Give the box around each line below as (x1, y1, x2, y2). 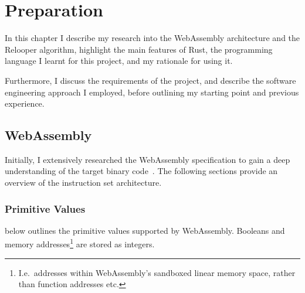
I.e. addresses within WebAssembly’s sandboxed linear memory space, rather (18, 266, 296, 278)
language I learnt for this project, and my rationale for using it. (5, 54, 233, 67)
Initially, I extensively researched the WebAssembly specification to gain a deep (5, 153, 290, 165)
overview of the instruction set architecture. (5, 176, 162, 189)
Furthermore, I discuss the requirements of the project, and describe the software (5, 74, 296, 86)
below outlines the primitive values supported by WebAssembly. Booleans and (5, 224, 285, 236)
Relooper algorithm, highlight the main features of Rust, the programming (5, 43, 273, 55)
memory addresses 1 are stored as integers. (5, 236, 155, 250)
